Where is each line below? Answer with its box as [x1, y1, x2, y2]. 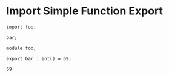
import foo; [6, 24, 36, 30]
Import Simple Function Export [6, 4, 164, 18]
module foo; [6, 45, 36, 51]
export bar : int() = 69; [6, 55, 71, 61]
